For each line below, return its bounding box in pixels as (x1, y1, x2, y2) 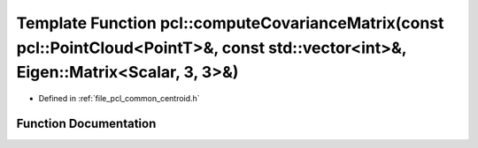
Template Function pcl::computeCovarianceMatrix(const (16, 13, 444, 33)
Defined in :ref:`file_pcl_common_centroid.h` (38, 93, 200, 104)
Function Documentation (16, 115, 157, 131)
